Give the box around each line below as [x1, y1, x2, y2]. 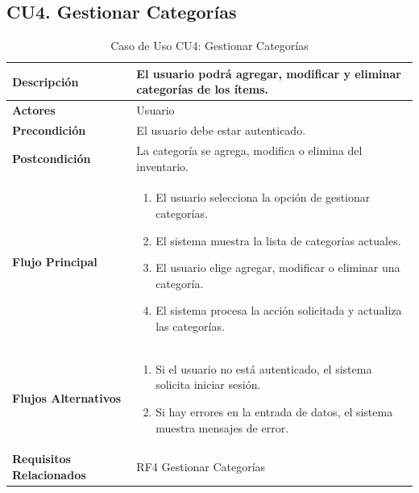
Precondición [12, 122, 86, 139]
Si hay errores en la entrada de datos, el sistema [156, 403, 393, 420]
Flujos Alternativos [12, 390, 122, 407]
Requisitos [12, 450, 71, 467]
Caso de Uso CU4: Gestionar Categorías [110, 37, 309, 54]
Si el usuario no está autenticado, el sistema [156, 360, 372, 377]
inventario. [136, 157, 189, 174]
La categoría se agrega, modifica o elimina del [136, 141, 363, 158]
